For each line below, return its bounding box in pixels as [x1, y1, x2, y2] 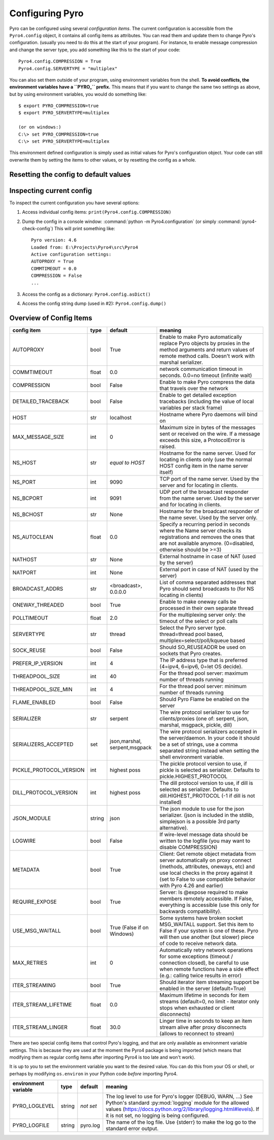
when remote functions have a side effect [159, 966, 259, 973]
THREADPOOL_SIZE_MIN [12, 686, 73, 693]
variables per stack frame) [159, 404, 223, 411]
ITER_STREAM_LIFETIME [12, 1001, 72, 1008]
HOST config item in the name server [159, 462, 249, 469]
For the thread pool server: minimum [159, 683, 247, 690]
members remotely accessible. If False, [159, 895, 253, 902]
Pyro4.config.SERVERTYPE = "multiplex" [18, 66, 118, 71]
